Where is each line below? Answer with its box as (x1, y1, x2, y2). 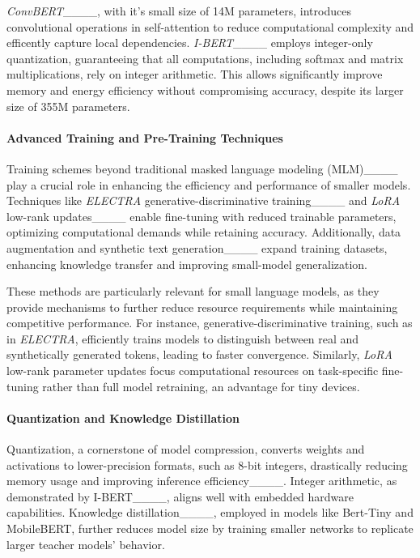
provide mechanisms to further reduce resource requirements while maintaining (6, 298, 398, 315)
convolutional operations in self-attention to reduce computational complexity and (6, 18, 414, 35)
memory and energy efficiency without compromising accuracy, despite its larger (6, 81, 404, 98)
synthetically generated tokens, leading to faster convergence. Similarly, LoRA (6, 346, 392, 363)
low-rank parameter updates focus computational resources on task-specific (6, 362, 379, 379)
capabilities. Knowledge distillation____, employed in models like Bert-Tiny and (6, 504, 414, 521)
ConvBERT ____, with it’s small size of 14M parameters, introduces (6, 2, 351, 19)
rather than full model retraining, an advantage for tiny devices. (42, 377, 360, 394)
